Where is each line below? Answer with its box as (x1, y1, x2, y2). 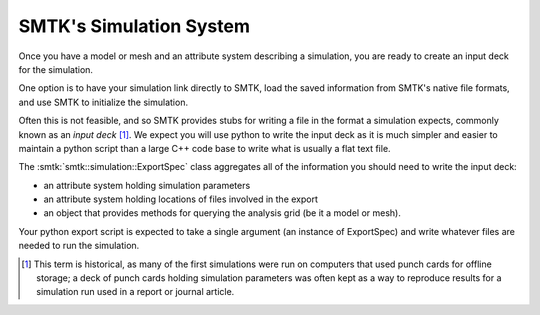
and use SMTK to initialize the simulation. (18, 96, 189, 108)
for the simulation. (18, 63, 94, 75)
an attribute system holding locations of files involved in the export (43, 193, 319, 205)
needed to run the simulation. (18, 240, 140, 252)
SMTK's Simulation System (18, 15, 250, 37)
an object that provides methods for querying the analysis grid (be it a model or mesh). (43, 207, 402, 219)
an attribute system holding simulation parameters (43, 179, 251, 191)
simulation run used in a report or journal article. (36, 286, 235, 298)
